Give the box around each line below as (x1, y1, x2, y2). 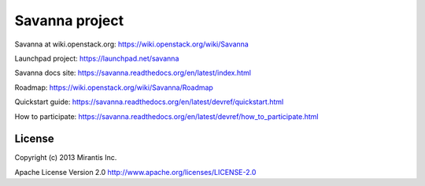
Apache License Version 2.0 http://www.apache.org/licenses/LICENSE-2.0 (14, 167, 257, 177)
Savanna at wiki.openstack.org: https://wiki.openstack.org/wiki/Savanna (14, 39, 249, 49)
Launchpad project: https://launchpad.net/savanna (14, 54, 179, 63)
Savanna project (14, 12, 124, 29)
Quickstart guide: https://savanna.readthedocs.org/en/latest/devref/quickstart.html (14, 97, 284, 106)
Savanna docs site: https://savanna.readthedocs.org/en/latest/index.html (14, 68, 252, 78)
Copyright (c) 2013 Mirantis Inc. (14, 153, 117, 162)
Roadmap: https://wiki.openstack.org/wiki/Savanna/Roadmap (14, 83, 214, 92)
